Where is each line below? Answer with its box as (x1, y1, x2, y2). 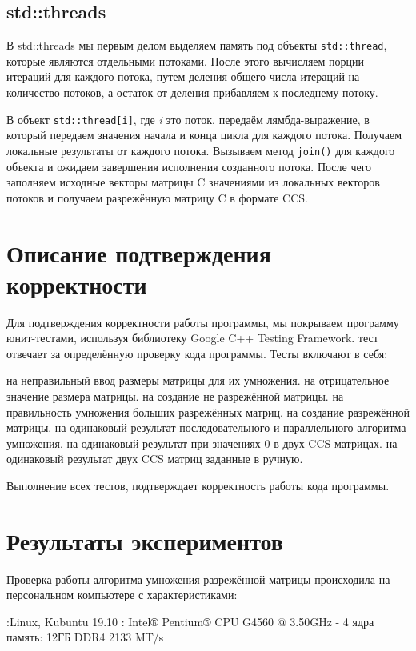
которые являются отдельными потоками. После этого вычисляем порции (6, 52, 365, 69)
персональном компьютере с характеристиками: (6, 586, 238, 603)
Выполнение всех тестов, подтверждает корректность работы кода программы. (6, 477, 390, 493)
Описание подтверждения (6, 236, 271, 269)
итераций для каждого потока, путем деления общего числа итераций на (6, 68, 360, 85)
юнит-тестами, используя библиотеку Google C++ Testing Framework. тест (6, 329, 378, 346)
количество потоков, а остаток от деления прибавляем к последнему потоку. (6, 84, 378, 101)
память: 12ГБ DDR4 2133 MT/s (6, 629, 164, 645)
